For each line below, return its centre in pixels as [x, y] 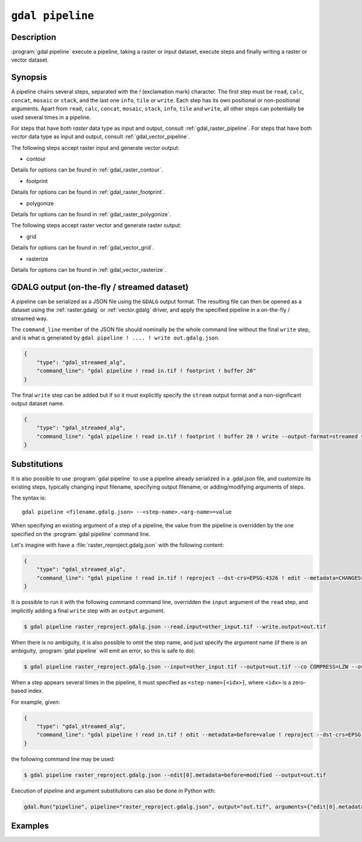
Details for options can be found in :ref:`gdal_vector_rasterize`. [89, 270]
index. [36, 691]
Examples [30, 826]
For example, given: [36, 702]
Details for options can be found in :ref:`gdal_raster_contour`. [87, 170]
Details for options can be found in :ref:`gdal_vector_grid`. [83, 248]
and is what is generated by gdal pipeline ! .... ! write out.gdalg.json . [116, 338]
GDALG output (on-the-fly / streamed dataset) [100, 287]
